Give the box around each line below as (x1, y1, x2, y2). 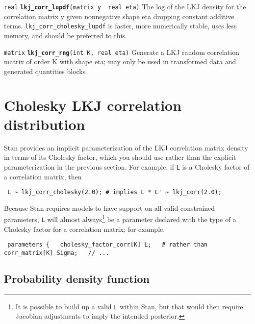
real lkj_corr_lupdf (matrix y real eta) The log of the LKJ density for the (4, 1, 246, 11)
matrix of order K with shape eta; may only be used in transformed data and (4, 56, 236, 67)
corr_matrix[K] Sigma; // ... (4, 249, 109, 256)
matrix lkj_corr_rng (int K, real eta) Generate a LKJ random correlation (4, 47, 239, 57)
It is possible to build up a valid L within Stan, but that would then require (15, 301, 243, 311)
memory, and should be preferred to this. (4, 30, 127, 40)
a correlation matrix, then (4, 171, 82, 181)
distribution (4, 114, 85, 134)
